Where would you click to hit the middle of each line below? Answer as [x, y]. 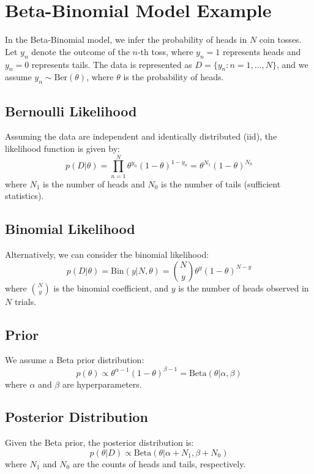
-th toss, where [165, 51]
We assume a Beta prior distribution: [75, 360]
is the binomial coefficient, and [111, 288]
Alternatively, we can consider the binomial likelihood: [107, 254]
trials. [25, 301]
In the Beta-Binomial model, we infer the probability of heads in [126, 39]
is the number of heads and [94, 183]
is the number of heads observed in [244, 288]
